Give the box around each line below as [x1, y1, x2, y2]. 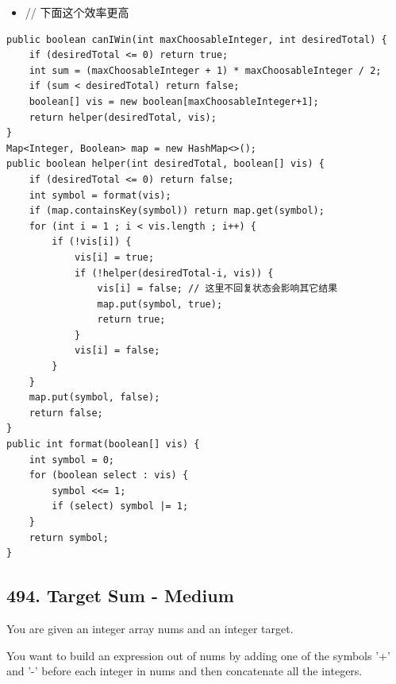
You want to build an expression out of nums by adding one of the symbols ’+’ [6, 647, 390, 663]
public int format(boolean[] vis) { [6, 439, 200, 450]
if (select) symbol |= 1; [52, 500, 189, 512]
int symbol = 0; [29, 454, 115, 466]
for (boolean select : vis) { [29, 470, 189, 481]
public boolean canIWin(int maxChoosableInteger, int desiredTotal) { [6, 33, 387, 45]
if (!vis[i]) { [52, 236, 132, 248]
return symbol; [29, 531, 109, 543]
